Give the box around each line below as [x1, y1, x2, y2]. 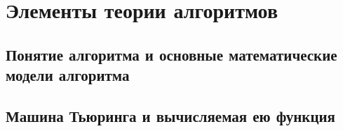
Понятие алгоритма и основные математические [6, 43, 337, 65]
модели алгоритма [6, 64, 130, 86]
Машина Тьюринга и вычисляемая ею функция [6, 105, 335, 126]
